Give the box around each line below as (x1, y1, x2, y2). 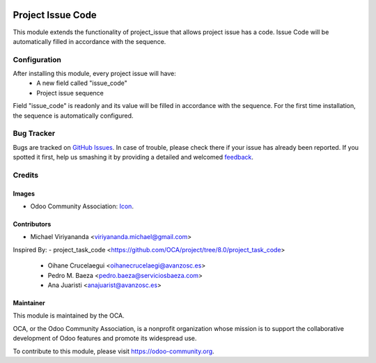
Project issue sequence (36, 88, 104, 97)
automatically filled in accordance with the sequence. (13, 37, 166, 45)
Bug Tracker (13, 129, 56, 139)
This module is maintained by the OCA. (13, 311, 125, 320)
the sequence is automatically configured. (13, 111, 134, 120)
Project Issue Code (13, 9, 97, 21)
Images (13, 189, 35, 198)
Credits (13, 170, 38, 180)
